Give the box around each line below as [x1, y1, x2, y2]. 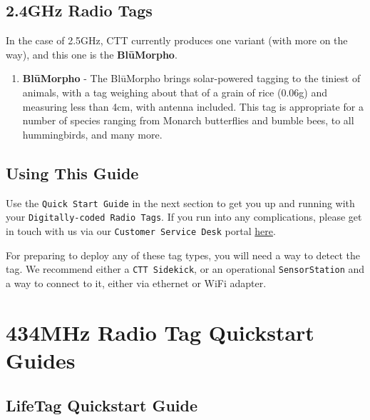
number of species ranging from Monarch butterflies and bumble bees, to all [22, 113, 354, 128]
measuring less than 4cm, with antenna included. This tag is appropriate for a [22, 99, 364, 114]
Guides [6, 345, 76, 374]
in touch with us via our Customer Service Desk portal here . [6, 223, 276, 238]
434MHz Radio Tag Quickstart [6, 317, 314, 346]
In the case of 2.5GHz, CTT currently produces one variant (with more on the [6, 33, 348, 48]
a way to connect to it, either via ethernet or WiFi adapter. [6, 275, 267, 290]
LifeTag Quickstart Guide [6, 394, 198, 416]
